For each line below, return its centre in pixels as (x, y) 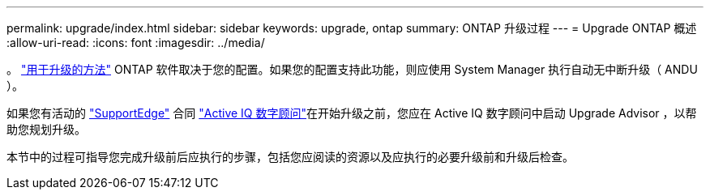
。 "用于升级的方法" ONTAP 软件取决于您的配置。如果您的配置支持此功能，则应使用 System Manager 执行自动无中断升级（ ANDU (352, 69)
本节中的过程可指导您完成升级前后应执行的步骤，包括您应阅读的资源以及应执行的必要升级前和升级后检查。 (290, 157)
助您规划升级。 (46, 129)
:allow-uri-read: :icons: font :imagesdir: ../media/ (136, 43)
